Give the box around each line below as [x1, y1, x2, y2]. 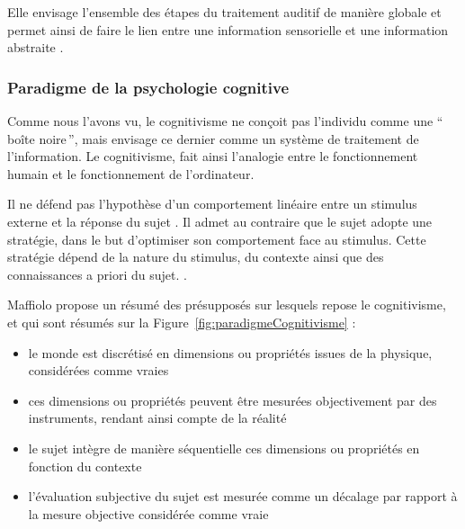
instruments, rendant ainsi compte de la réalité [28, 408, 287, 427]
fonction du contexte [28, 456, 142, 475]
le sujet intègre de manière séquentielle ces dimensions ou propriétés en [28, 438, 420, 457]
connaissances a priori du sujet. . [7, 264, 187, 283]
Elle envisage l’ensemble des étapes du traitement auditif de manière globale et [7, 3, 442, 21]
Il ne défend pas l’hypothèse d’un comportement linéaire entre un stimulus [7, 194, 417, 213]
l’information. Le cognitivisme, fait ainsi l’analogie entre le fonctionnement [7, 147, 418, 166]
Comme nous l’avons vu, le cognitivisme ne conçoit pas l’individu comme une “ [7, 112, 443, 130]
